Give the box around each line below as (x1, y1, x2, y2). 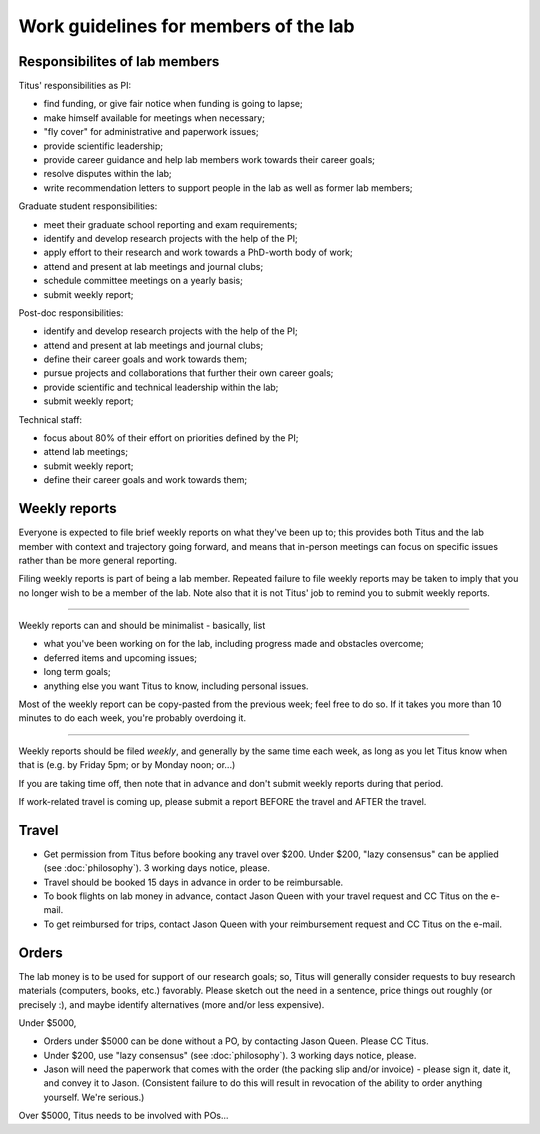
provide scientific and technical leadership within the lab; (43, 381, 279, 393)
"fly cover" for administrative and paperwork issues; (43, 126, 259, 138)
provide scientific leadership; (43, 140, 164, 152)
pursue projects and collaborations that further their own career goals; (43, 367, 334, 379)
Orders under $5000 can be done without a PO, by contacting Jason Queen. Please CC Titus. (43, 1035, 429, 1047)
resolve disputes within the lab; (43, 168, 172, 180)
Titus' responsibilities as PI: (18, 80, 132, 92)
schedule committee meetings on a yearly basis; (43, 275, 244, 287)
